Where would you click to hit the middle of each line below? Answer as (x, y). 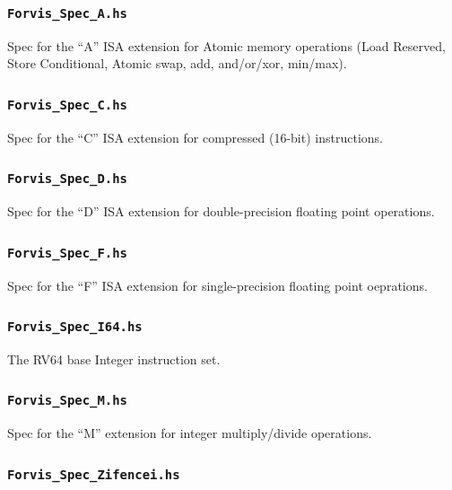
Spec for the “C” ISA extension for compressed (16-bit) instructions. (195, 137)
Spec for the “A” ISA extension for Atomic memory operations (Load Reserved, (226, 45)
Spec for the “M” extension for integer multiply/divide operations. (190, 433)
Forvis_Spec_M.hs (67, 401)
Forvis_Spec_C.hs (67, 105)
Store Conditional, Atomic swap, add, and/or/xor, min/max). (177, 63)
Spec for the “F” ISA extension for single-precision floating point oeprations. (217, 285)
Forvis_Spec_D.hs (67, 179)
